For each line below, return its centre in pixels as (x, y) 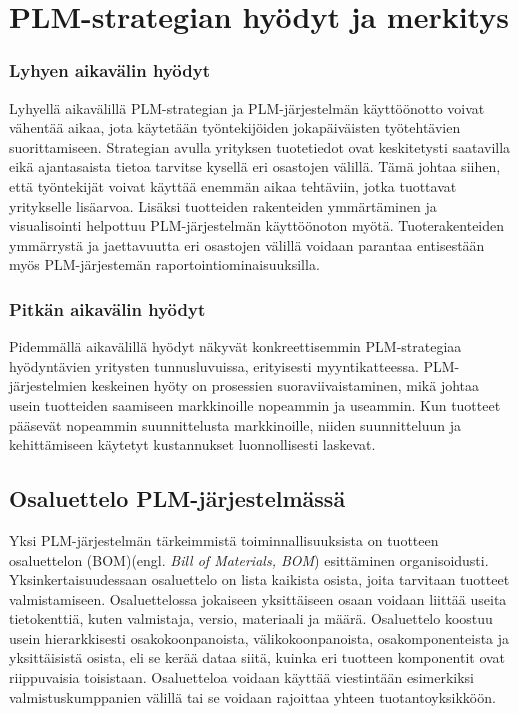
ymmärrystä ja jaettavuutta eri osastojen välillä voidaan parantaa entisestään (247, 244)
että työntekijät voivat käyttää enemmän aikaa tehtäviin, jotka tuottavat (233, 185)
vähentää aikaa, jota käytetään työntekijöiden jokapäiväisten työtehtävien (235, 127)
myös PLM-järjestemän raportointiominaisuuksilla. (164, 264)
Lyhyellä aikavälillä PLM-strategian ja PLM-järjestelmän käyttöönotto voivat (247, 107)
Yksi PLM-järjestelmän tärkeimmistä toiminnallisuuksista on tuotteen (224, 539)
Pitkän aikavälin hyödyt (107, 308)
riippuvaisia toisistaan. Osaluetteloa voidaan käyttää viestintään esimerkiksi (241, 677)
